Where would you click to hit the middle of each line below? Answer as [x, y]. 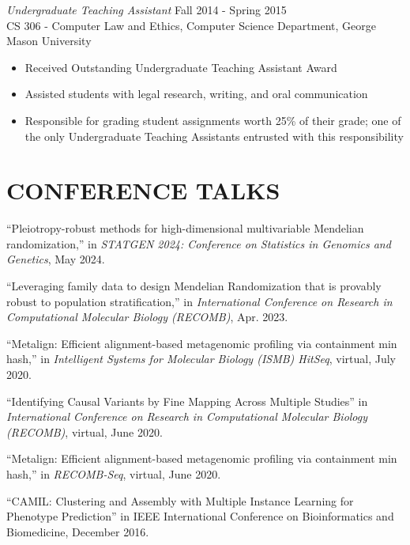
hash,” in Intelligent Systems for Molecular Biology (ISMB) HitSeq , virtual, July [201, 359]
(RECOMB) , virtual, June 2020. [85, 431]
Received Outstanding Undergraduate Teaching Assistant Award [181, 67]
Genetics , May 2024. [56, 259]
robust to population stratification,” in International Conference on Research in [199, 301]
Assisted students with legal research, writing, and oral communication [196, 94]
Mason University [49, 41]
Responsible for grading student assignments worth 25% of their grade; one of [213, 120]
